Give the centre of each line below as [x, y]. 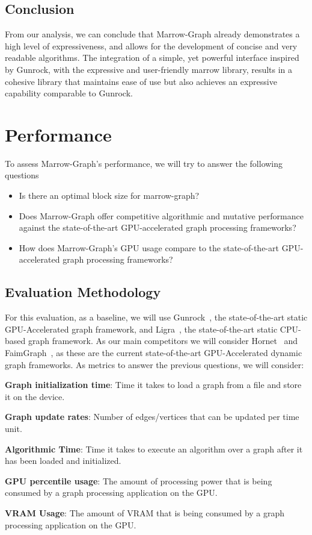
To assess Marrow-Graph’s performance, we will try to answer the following [144, 163]
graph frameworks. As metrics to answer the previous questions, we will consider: [154, 364]
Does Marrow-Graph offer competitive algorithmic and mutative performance [161, 215]
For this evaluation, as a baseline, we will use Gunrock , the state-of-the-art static [156, 317]
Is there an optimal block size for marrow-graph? [109, 196]
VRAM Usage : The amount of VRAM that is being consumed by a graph [145, 512]
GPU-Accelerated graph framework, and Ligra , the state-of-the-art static [141, 329]
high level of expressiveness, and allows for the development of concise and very [151, 45]
